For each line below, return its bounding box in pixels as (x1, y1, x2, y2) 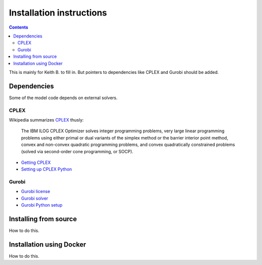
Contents (9, 24, 29, 30)
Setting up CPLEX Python (21, 166, 72, 172)
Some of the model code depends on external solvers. (9, 95, 118, 101)
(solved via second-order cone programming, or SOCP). (21, 148, 133, 154)
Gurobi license (21, 189, 50, 194)
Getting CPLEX (21, 159, 51, 165)
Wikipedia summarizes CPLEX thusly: (9, 117, 84, 123)
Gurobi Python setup (21, 202, 63, 208)
